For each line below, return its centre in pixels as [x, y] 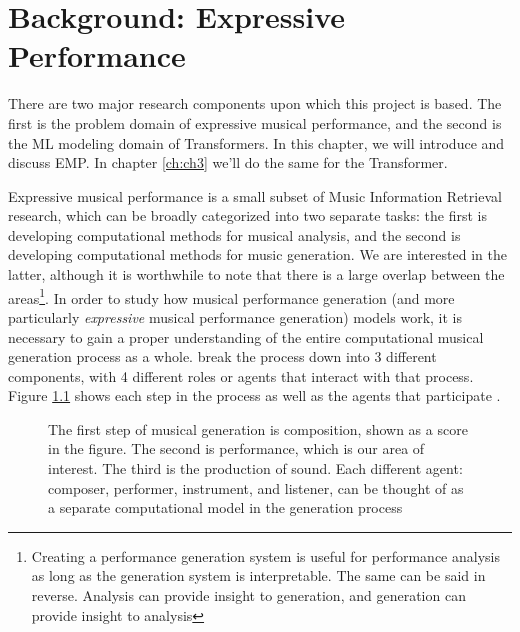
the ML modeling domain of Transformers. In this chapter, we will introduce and [256, 142]
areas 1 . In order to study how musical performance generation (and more [231, 296]
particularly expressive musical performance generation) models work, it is [235, 316]
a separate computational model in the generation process [225, 507]
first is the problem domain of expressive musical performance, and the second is [255, 122]
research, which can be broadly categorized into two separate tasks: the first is [247, 215]
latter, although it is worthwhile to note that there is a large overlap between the [256, 274]
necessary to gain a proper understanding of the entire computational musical [246, 336]
